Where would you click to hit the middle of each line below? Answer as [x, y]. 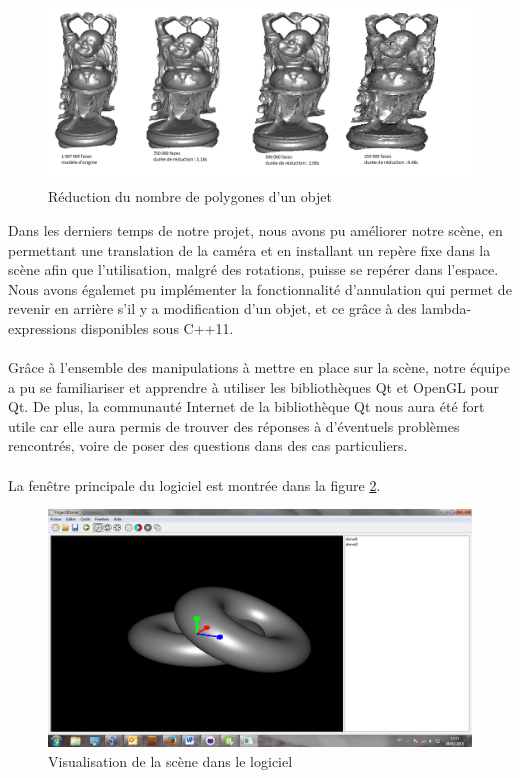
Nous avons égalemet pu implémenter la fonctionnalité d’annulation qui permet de [260, 288]
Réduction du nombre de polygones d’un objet [190, 196]
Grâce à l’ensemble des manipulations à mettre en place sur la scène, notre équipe [259, 367]
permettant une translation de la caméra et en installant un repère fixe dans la [249, 249]
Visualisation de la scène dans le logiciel [170, 760]
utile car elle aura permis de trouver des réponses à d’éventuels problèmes [234, 425]
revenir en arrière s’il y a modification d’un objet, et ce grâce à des [212, 308]
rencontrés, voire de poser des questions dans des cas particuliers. [208, 445]
